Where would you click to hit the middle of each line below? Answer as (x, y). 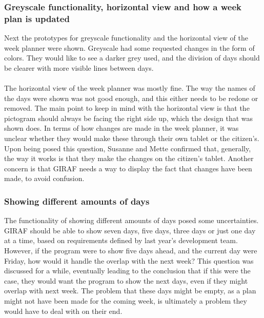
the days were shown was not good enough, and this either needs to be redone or (131, 98)
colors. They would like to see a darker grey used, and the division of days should (132, 58)
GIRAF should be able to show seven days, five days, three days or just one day (130, 230)
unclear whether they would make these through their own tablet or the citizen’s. (132, 138)
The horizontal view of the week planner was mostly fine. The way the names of (130, 88)
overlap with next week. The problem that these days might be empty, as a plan (130, 291)
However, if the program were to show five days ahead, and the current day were (131, 251)
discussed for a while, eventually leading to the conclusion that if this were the (127, 271)
